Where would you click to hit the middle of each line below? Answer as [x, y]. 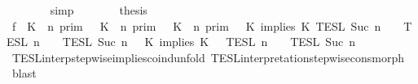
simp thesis [99, 10]
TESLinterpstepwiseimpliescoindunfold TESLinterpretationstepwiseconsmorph [208, 57]
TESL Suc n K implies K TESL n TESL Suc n [209, 42]
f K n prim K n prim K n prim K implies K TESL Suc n [196, 25]
